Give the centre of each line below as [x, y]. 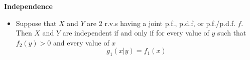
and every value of [81, 42]
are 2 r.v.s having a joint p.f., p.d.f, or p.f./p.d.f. [161, 23]
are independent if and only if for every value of [136, 33]
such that [232, 33]
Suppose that [36, 23]
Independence [28, 6]
